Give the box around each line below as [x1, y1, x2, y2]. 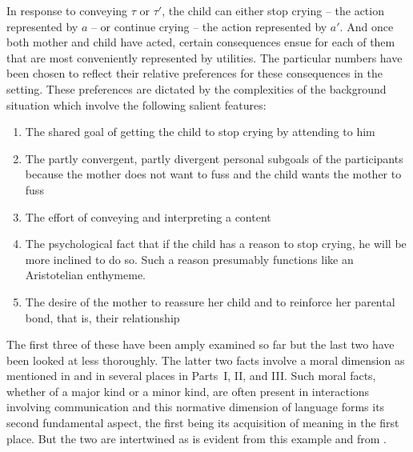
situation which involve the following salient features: [6, 96, 267, 113]
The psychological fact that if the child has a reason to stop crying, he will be [25, 235, 407, 252]
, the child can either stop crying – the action [162, 2, 384, 18]
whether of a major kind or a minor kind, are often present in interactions [6, 382, 370, 399]
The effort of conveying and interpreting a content [25, 208, 271, 225]
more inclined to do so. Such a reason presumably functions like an [25, 250, 354, 267]
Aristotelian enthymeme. [25, 266, 146, 283]
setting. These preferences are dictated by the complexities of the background [6, 80, 387, 97]
